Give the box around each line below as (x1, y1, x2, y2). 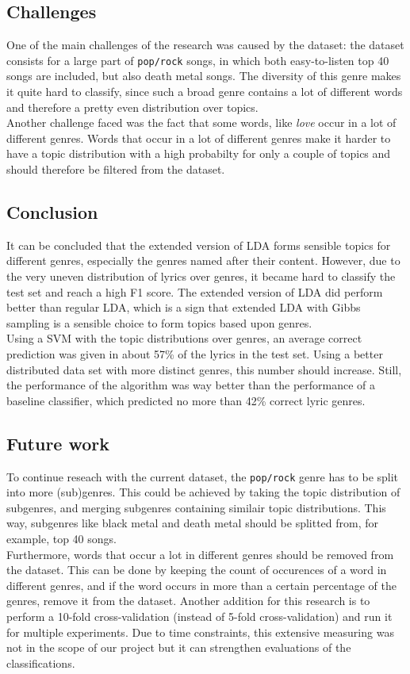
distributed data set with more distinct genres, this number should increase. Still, (6, 361, 402, 377)
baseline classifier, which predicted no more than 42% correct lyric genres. (6, 392, 366, 408)
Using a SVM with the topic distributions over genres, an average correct (6, 330, 362, 347)
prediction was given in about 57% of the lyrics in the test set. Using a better (6, 345, 383, 362)
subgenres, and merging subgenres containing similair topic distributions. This (6, 499, 386, 515)
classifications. (6, 654, 75, 671)
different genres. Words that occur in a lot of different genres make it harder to (6, 129, 391, 146)
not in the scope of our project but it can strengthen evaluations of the (6, 639, 351, 656)
